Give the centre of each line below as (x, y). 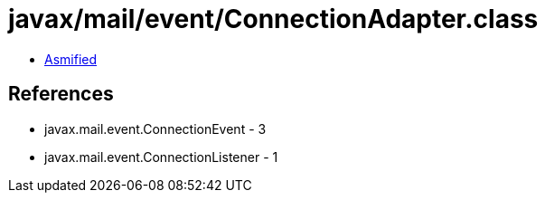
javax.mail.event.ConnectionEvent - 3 (155, 129)
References (61, 94)
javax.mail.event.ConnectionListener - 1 (161, 157)
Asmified (71, 59)
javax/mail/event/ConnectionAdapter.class (273, 19)
